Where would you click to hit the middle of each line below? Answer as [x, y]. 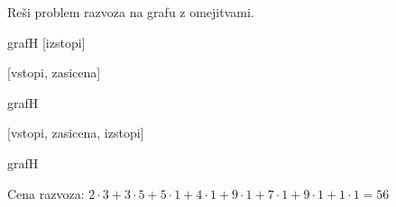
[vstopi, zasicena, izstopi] [76, 133]
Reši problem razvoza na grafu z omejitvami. [131, 12]
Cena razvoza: [46, 193]
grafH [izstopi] [46, 42]
